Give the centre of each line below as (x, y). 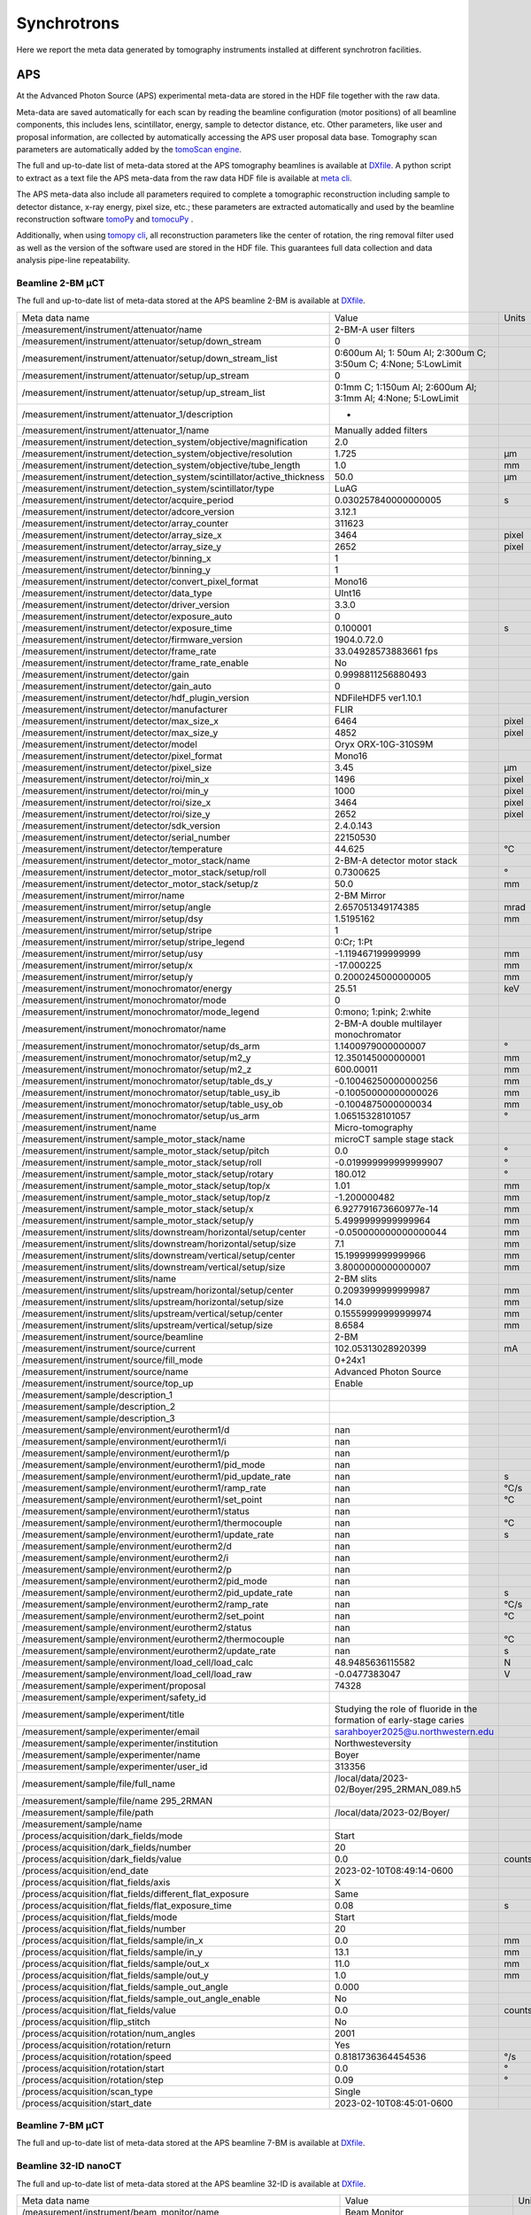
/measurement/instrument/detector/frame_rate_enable (135, 663)
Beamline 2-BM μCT (61, 283)
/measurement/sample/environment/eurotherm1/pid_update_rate (156, 1476)
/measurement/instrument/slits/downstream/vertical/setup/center (158, 1255)
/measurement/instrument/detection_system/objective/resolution (157, 454)
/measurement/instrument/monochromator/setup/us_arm (141, 1115)
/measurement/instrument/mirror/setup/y (108, 976)
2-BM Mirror (361, 895)
